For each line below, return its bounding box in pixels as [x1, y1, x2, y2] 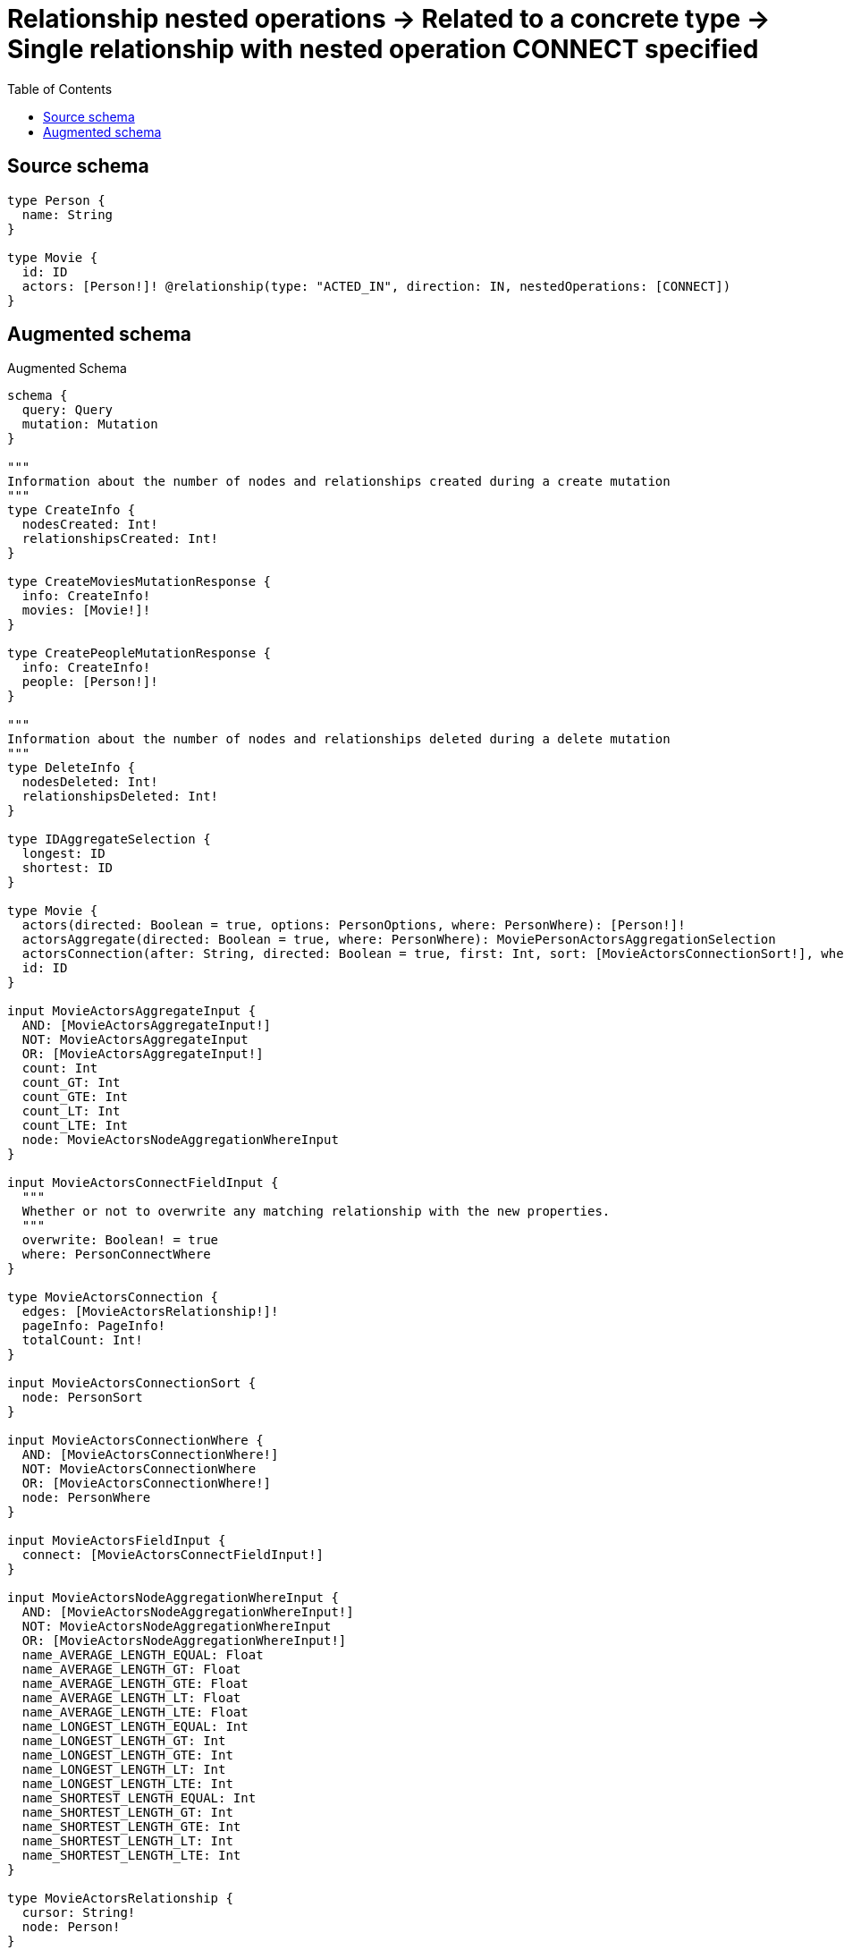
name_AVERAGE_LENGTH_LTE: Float [21, 1705, 249, 1720]
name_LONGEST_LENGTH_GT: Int [21, 1734, 226, 1749]
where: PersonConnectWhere [21, 1247, 211, 1262]
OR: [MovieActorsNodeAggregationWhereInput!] [21, 1633, 347, 1649]
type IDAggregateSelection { [7, 832, 211, 847]
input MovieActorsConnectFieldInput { [7, 1175, 279, 1191]
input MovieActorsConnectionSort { [7, 1376, 257, 1391]
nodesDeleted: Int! [21, 775, 158, 790]
